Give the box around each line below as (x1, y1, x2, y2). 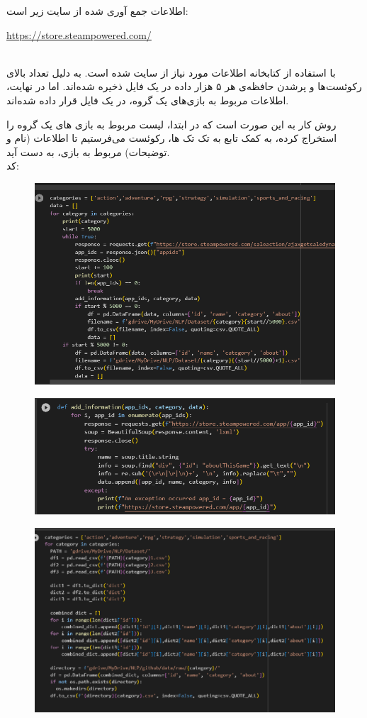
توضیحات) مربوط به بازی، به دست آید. (6, 144, 170, 159)
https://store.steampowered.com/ (6, 27, 152, 42)
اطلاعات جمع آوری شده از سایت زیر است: (6, 4, 188, 18)
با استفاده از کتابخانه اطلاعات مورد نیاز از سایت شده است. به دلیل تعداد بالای (6, 65, 336, 79)
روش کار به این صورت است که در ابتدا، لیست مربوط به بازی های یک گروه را (6, 116, 337, 131)
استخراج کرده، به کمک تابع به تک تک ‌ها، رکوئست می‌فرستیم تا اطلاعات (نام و (6, 131, 337, 145)
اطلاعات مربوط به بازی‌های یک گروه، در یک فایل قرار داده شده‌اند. (6, 92, 289, 107)
